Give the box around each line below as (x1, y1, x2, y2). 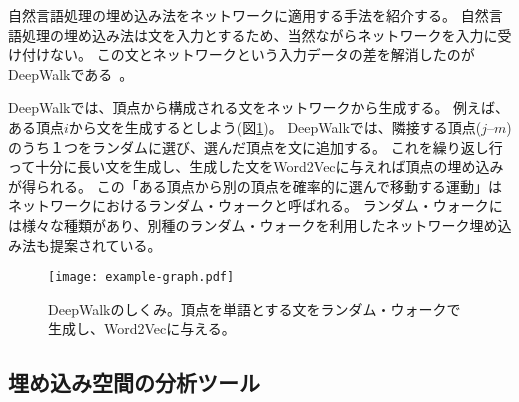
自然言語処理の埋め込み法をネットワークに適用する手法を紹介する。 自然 (8, 5, 489, 25)
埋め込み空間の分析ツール (8, 367, 260, 398)
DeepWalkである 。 (8, 63, 134, 84)
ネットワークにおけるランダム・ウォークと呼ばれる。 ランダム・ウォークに (8, 195, 503, 216)
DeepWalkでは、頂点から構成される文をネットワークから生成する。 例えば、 (8, 97, 510, 118)
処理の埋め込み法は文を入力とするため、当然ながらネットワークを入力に (21, 24, 498, 45)
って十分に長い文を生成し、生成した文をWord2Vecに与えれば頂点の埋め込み (8, 156, 504, 177)
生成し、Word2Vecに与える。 (48, 318, 236, 339)
